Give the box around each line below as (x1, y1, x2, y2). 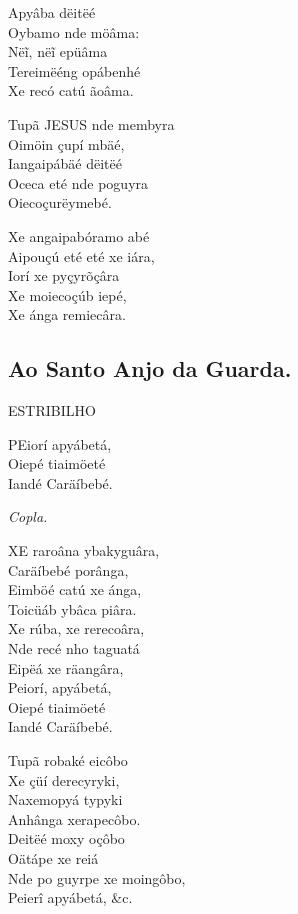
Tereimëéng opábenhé (8, 60, 141, 81)
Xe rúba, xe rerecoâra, (8, 618, 145, 639)
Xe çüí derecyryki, (8, 769, 120, 790)
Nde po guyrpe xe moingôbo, (8, 867, 186, 888)
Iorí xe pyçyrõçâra (8, 265, 120, 286)
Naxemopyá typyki (8, 789, 123, 810)
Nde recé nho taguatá (8, 638, 140, 659)
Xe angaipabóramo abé (8, 225, 150, 246)
